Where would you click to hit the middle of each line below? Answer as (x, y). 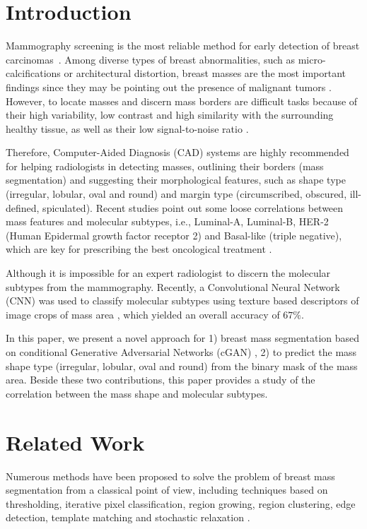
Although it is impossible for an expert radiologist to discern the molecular (168, 273)
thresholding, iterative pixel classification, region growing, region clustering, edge (181, 503)
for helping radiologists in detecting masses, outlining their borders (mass (165, 166)
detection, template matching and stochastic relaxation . (128, 517)
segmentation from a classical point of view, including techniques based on (167, 490)
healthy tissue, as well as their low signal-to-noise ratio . (127, 128)
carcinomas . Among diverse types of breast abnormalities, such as (151, 59)
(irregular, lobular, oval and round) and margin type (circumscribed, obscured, (176, 194)
